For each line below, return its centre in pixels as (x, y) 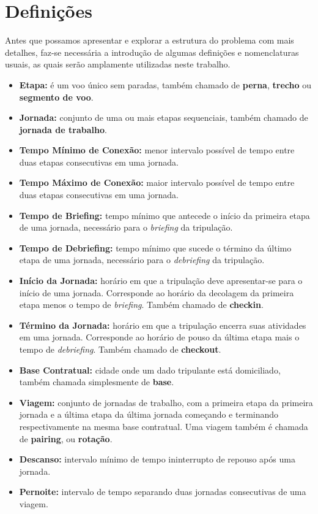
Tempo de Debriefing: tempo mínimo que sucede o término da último (155, 247)
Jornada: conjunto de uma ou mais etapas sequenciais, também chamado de (164, 117)
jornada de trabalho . (63, 129)
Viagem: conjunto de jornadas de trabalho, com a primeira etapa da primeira (166, 402)
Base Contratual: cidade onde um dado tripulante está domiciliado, (150, 370)
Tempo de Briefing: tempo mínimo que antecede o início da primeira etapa (165, 215)
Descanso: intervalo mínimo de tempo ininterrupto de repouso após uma (157, 459)
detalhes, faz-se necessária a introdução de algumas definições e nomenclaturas (152, 52)
